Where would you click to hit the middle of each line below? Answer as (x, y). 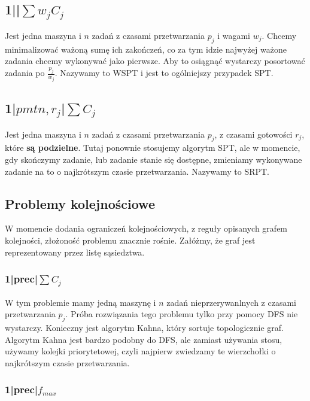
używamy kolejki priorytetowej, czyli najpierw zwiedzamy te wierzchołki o (140, 351)
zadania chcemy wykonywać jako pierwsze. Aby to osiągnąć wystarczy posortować (155, 61)
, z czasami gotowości (253, 134)
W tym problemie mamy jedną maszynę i (80, 302)
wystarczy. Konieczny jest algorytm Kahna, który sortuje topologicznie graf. (144, 327)
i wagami (234, 35)
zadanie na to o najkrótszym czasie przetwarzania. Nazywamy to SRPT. (137, 171)
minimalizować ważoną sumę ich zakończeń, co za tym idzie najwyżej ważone (146, 49)
